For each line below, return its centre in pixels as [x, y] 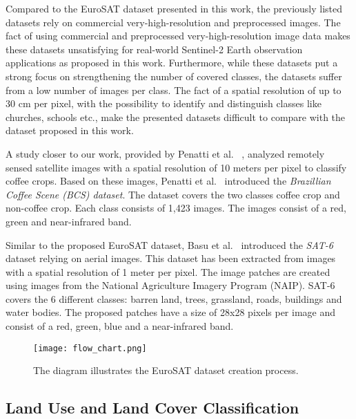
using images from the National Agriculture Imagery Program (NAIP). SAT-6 [170, 285]
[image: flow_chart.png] [90, 348]
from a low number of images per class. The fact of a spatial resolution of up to [174, 90]
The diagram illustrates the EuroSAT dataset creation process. [166, 370]
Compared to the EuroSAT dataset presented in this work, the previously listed [174, 8]
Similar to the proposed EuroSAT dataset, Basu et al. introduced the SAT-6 [169, 244]
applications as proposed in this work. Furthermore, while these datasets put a [172, 63]
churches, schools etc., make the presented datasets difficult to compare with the [176, 117]
